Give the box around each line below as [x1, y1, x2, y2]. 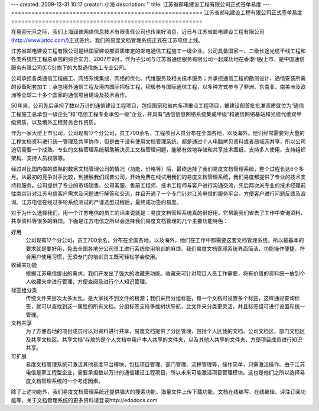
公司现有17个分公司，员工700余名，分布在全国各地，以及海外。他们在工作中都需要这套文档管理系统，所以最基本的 [25, 237, 304, 244]
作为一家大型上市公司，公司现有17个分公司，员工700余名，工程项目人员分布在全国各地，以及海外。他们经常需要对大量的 [11, 130, 305, 137]
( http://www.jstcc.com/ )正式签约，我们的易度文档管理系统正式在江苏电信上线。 [11, 36, 204, 44]
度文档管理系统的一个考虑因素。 [25, 377, 103, 384]
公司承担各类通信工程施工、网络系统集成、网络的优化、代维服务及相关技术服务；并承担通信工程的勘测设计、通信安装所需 [11, 75, 306, 82]
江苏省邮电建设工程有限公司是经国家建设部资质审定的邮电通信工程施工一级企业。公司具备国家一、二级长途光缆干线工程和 [11, 47, 306, 54]
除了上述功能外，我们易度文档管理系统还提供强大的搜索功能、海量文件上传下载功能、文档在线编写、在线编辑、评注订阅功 [11, 388, 306, 396]
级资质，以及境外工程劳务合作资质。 [11, 119, 99, 126]
